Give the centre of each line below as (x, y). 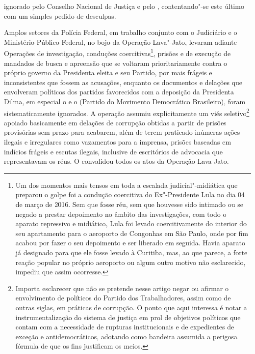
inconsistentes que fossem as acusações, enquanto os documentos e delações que (123, 82)
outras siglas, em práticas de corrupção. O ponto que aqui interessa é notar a (131, 307)
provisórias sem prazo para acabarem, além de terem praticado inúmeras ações (122, 132)
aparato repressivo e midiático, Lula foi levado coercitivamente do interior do (131, 223)
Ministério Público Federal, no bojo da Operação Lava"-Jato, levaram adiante (120, 42)
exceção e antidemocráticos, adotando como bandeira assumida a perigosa (127, 336)
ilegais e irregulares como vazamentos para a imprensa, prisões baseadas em (118, 142)
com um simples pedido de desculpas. (60, 15)
